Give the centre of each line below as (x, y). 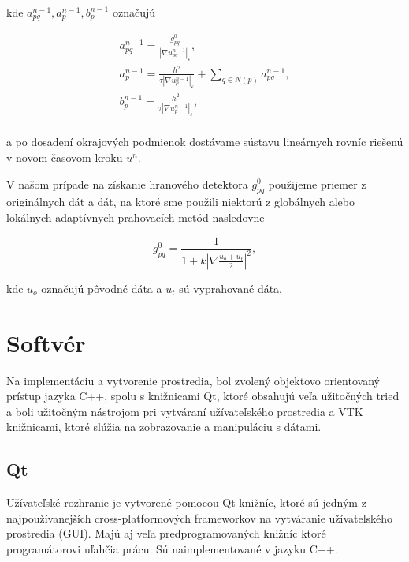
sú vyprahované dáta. (231, 288)
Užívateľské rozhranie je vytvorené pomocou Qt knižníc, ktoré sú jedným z (186, 502)
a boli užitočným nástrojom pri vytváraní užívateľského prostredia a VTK (185, 411)
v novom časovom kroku (65, 157)
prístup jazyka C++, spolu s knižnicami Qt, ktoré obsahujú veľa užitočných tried (203, 396)
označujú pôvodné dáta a (102, 288)
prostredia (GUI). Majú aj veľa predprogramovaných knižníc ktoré (166, 533)
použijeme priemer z (317, 184)
